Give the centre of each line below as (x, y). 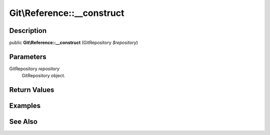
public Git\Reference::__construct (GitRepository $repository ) (74, 43)
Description (28, 31)
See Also (23, 122)
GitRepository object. (43, 76)
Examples (25, 106)
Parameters (28, 57)
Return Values (32, 90)
